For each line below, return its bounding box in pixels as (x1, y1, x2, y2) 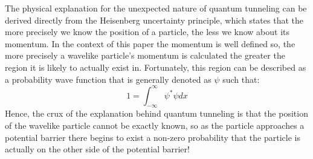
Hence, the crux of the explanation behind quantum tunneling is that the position (5, 107, 308, 120)
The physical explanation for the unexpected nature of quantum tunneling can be (5, 2, 307, 14)
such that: (222, 73, 260, 85)
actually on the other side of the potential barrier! (5, 143, 190, 155)
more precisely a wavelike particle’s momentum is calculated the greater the (5, 49, 285, 62)
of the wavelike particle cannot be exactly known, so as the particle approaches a (5, 119, 305, 132)
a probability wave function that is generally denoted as (5, 73, 211, 85)
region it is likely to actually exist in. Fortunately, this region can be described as (5, 60, 306, 73)
